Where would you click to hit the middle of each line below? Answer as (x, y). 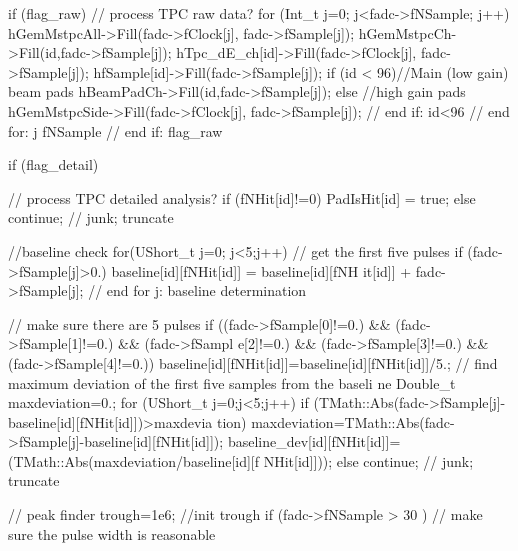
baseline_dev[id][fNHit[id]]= (314, 441)
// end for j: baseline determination (197, 290)
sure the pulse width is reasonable (112, 533)
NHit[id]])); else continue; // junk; (368, 460)
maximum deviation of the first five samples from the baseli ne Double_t (232, 382)
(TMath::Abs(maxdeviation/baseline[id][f (134, 460)
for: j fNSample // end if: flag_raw (115, 130)
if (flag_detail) (53, 164)
